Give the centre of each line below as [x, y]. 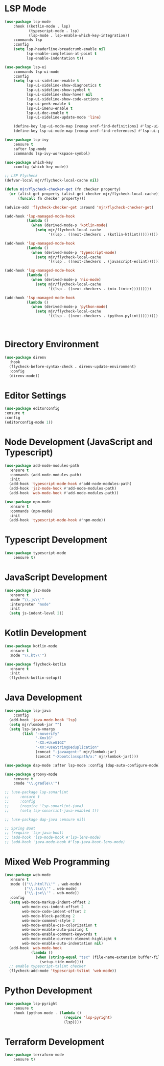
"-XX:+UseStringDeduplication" [67, 747]
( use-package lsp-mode [28, 22]
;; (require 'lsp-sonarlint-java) [44, 806]
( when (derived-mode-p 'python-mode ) [69, 307]
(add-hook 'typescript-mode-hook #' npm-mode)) [57, 520]
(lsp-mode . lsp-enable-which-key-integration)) [79, 35]
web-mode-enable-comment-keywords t [59, 934]
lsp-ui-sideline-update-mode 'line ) [64, 118]
